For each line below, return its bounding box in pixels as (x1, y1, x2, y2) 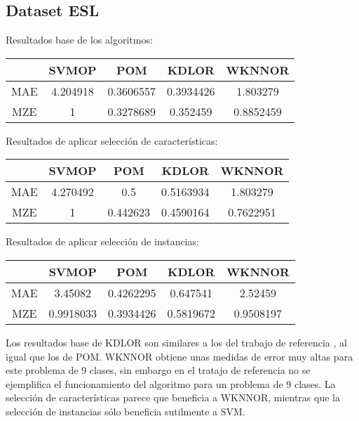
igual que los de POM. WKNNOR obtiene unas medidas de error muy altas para (6, 349, 353, 363)
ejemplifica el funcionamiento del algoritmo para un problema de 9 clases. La (6, 376, 336, 391)
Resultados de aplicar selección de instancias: (6, 234, 199, 249)
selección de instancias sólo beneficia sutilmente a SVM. (6, 403, 245, 418)
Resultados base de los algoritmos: (6, 32, 153, 47)
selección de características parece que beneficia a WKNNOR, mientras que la (6, 390, 340, 405)
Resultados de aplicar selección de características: (6, 133, 218, 148)
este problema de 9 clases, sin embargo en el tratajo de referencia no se (6, 363, 311, 377)
